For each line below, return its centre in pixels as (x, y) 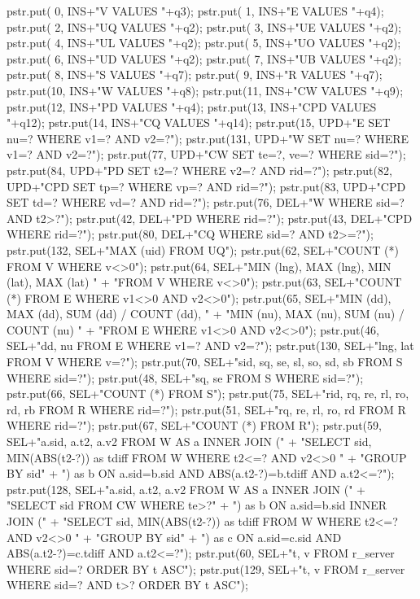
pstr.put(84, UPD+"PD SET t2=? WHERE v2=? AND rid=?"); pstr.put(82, (199, 170)
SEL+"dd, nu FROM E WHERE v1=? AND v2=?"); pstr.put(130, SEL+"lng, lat (210, 345)
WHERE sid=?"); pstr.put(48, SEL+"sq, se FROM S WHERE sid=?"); (185, 377)
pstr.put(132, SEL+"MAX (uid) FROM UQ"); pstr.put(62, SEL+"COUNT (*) (203, 249)
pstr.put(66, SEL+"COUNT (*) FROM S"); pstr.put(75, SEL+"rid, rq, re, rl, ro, (208, 394)
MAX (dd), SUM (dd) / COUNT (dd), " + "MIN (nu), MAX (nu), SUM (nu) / (206, 314)
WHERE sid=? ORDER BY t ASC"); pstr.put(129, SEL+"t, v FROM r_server (206, 568)
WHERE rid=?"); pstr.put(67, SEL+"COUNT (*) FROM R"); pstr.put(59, (194, 425)
